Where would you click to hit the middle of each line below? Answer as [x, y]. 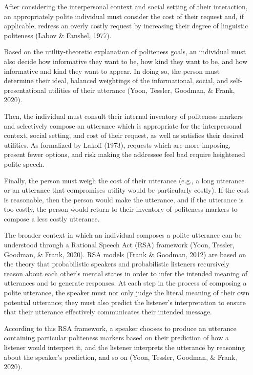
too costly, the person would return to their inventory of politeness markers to [121, 209]
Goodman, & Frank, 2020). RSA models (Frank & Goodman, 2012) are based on [125, 254]
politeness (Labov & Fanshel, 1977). [58, 35]
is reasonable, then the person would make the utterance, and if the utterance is [124, 199]
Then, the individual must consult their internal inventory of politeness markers [124, 116]
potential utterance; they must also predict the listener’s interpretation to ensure [125, 302]
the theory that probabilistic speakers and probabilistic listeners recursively [117, 264]
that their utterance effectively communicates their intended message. [108, 312]
